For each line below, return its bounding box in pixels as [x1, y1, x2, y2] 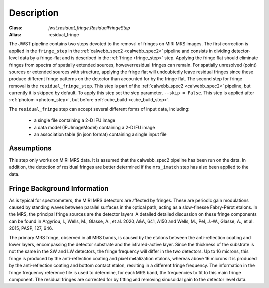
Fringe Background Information [9, 184, 109, 193]
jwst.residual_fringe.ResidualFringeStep [48, 25, 131, 31]
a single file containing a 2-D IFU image [34, 117, 116, 123]
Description [9, 7, 59, 18]
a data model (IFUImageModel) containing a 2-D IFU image [34, 124, 155, 130]
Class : [9, 25, 23, 31]
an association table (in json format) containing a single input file [34, 131, 167, 137]
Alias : [9, 31, 22, 37]
